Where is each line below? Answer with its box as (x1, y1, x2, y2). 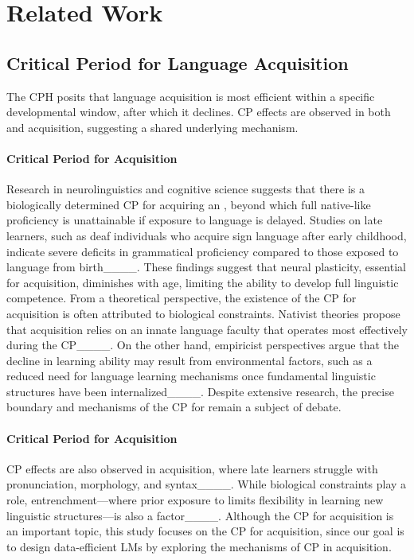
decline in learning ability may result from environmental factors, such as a (6, 352, 373, 368)
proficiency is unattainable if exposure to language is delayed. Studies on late (6, 212, 383, 228)
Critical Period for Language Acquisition (6, 50, 349, 75)
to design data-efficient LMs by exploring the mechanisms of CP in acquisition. (6, 538, 392, 554)
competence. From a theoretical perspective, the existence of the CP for (6, 290, 357, 306)
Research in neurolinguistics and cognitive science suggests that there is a (6, 181, 365, 197)
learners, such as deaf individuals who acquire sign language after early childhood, (6, 227, 407, 243)
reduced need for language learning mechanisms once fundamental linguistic (6, 367, 376, 384)
